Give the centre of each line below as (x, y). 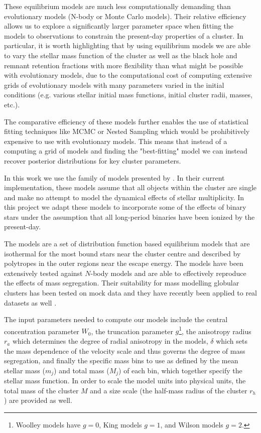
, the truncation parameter (132, 331)
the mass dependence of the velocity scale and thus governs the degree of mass (125, 350)
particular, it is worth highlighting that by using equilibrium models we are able (127, 45)
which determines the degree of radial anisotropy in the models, (110, 341)
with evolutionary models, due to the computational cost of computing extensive (128, 75)
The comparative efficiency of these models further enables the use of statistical (126, 121)
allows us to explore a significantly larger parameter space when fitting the (119, 26)
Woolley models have (48, 425)
